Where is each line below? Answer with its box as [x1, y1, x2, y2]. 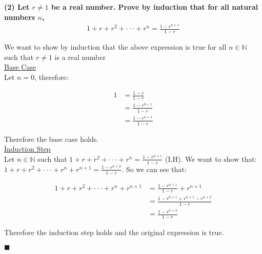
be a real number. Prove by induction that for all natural [51, 2, 258, 12]
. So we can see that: [122, 163, 187, 174]
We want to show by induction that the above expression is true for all [4, 41, 227, 52]
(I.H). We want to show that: [165, 153, 257, 164]
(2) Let [4, 2, 30, 12]
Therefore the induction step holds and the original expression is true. [4, 227, 224, 238]
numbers [4, 11, 35, 22]
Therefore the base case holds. [4, 133, 99, 144]
